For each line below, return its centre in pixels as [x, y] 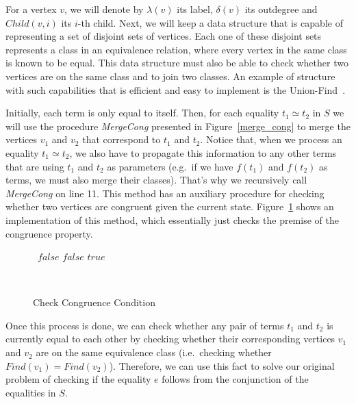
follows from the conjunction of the [235, 379]
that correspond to [122, 139]
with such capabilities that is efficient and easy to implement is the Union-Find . [176, 89]
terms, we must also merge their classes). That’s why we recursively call [156, 180]
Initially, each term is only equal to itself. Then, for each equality [142, 113]
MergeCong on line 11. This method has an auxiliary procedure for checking [165, 193]
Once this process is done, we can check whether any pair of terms [145, 325]
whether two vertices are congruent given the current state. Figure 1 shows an [170, 206]
